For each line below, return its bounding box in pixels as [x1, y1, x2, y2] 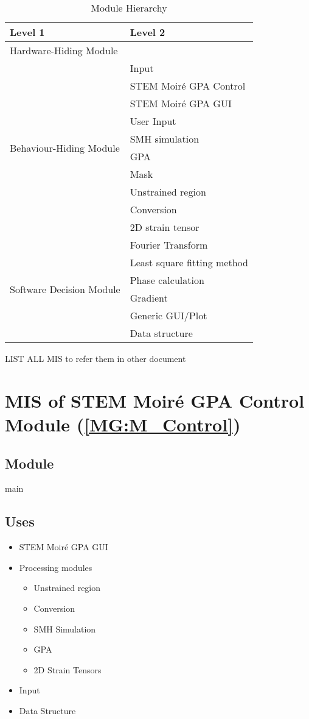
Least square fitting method [130, 255, 248, 269]
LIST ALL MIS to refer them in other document [5, 352, 186, 364]
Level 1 [10, 25, 45, 39]
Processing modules [19, 561, 92, 573]
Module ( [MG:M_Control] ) [5, 411, 241, 436]
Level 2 [130, 25, 165, 39]
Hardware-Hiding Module [10, 43, 118, 57]
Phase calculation [130, 273, 204, 287]
